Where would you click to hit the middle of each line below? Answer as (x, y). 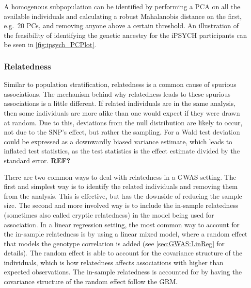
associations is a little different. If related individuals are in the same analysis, (120, 103)
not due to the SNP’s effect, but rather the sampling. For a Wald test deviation (122, 132)
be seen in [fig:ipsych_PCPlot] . (50, 44)
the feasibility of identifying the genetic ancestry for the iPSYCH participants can (125, 35)
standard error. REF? (37, 160)
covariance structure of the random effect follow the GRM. (91, 281)
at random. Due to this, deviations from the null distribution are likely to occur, (123, 122)
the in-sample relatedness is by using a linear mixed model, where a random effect (126, 234)
